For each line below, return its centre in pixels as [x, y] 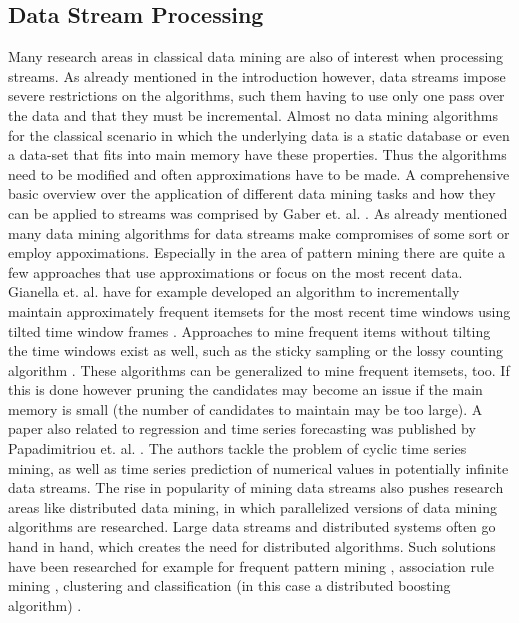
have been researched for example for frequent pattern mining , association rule [251, 565]
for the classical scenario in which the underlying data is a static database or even [259, 134]
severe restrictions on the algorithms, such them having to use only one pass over [256, 95]
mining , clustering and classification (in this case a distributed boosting [229, 585]
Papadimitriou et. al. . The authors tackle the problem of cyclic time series [237, 448]
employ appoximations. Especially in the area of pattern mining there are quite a [257, 252]
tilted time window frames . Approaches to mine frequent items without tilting [249, 330]
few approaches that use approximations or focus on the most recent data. [235, 271]
